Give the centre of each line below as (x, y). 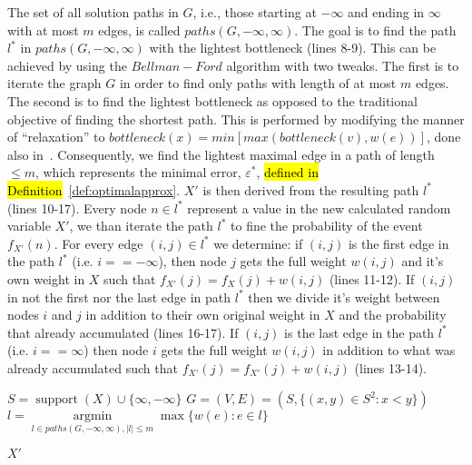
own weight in (46, 278)
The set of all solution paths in (93, 12)
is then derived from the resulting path (311, 189)
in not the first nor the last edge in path (119, 297)
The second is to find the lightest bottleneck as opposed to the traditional (212, 100)
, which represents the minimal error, (138, 172)
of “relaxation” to (56, 137)
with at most (43, 30)
